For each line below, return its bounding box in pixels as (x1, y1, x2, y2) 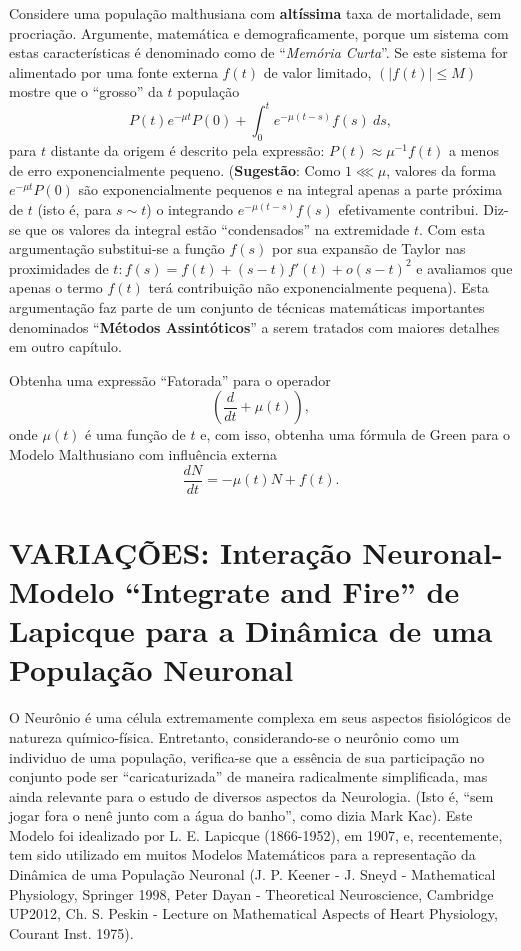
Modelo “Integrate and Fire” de (9, 571, 460, 612)
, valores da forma (386, 159, 497, 180)
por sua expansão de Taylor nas (271, 238, 466, 259)
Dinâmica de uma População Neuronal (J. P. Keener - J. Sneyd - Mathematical (9, 864, 496, 885)
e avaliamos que (416, 257, 513, 278)
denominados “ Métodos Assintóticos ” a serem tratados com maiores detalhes (9, 316, 500, 337)
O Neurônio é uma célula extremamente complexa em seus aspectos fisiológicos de (9, 707, 511, 728)
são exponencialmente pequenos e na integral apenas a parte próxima (78, 179, 503, 200)
